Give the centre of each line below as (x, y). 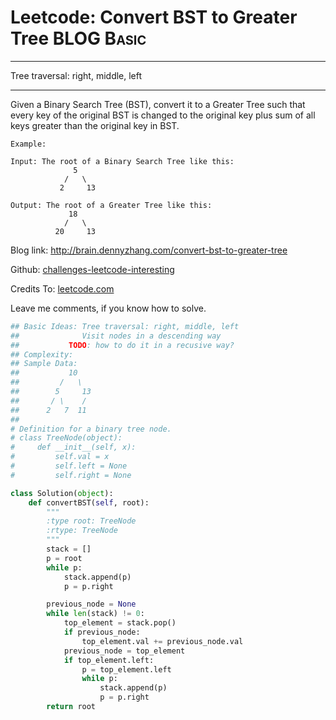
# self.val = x (60, 457)
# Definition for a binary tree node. (91, 429)
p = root (64, 558)
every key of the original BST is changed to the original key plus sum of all (163, 115)
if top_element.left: (109, 660)
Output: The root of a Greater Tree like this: (111, 205)
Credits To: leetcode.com (62, 288)
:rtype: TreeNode (82, 531)
